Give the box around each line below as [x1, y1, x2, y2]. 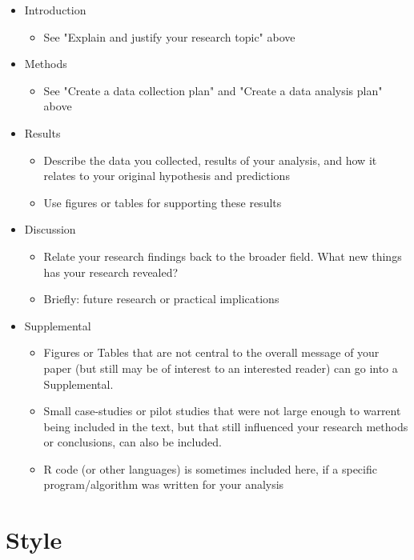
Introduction [24, 2, 86, 18]
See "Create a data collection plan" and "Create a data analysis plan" [43, 82, 383, 98]
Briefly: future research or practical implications [43, 290, 279, 307]
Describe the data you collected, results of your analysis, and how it [43, 151, 377, 168]
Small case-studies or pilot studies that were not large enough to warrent [43, 402, 401, 419]
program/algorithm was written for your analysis [43, 476, 284, 493]
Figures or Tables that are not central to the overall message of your [43, 344, 380, 361]
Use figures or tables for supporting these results [43, 194, 282, 210]
